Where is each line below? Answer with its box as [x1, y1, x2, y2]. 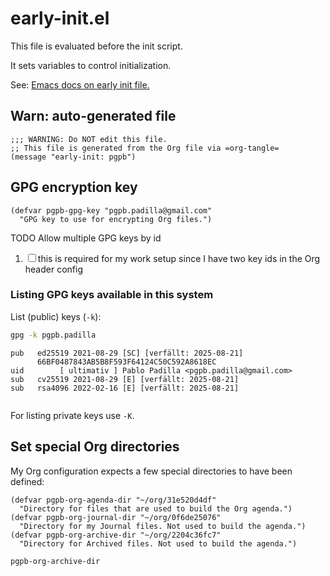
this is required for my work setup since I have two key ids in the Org [37, 252, 321, 264]
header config [24, 263, 83, 275]
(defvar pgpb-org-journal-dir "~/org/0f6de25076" [10, 512, 222, 522]
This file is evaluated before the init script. [10, 40, 183, 52]
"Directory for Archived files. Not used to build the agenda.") [19, 538, 298, 549]
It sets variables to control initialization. [10, 59, 172, 71]
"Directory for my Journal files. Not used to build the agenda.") [19, 521, 307, 531]
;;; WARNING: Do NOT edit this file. [10, 134, 168, 144]
